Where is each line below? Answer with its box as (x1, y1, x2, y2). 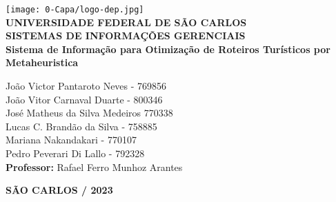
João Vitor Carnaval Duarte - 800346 (6, 92, 163, 106)
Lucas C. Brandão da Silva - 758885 (6, 119, 157, 133)
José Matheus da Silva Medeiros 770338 (6, 105, 173, 120)
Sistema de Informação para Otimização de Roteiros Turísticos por (6, 41, 330, 56)
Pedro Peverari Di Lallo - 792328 (6, 146, 145, 160)
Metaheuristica (6, 55, 79, 70)
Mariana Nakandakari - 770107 (6, 132, 137, 147)
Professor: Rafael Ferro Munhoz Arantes (6, 159, 183, 174)
